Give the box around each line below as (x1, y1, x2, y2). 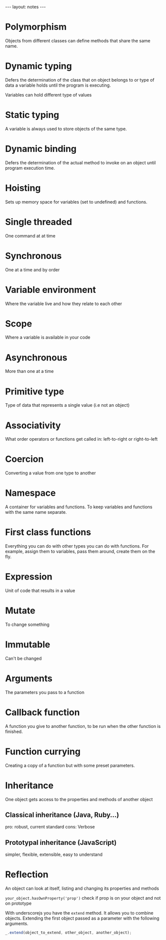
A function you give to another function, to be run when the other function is (5, 723, 161, 729)
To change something (5, 621, 50, 627)
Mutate (5, 605, 36, 616)
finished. (5, 728, 23, 734)
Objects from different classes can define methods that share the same (5, 37, 151, 43)
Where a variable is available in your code (5, 335, 91, 341)
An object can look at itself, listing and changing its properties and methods (5, 885, 160, 892)
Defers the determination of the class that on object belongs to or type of (5, 77, 155, 83)
